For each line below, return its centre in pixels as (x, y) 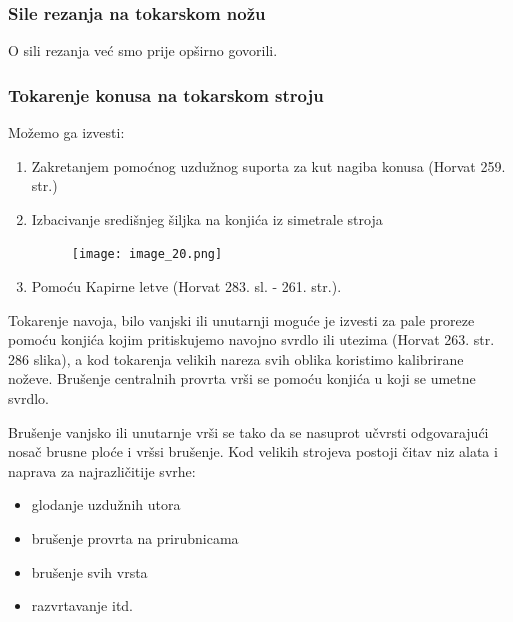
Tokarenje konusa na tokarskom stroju (166, 94)
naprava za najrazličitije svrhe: (102, 470)
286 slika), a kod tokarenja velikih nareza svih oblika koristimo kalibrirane (236, 358)
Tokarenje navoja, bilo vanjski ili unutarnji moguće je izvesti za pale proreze (241, 319)
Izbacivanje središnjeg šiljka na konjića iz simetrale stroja (207, 218)
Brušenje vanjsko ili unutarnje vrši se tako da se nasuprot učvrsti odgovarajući (248, 431)
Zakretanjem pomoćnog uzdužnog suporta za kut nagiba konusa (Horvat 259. (268, 165)
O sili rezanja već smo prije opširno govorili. (143, 50)
